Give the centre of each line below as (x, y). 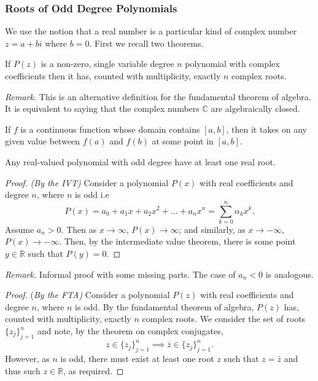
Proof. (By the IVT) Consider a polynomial (87, 182)
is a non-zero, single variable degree (107, 64)
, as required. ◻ (93, 370)
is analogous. (289, 274)
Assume (20, 229)
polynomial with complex (232, 64)
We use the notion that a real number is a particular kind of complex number (151, 31)
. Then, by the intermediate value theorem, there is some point (177, 241)
